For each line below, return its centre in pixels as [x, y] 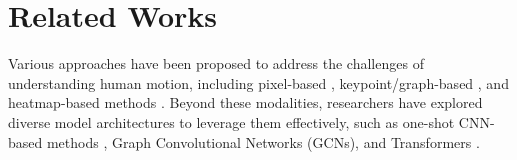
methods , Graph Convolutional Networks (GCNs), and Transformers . [263, 141]
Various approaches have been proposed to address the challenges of [216, 63]
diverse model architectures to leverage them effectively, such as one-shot [231, 121]
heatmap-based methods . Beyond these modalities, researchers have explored [245, 102]
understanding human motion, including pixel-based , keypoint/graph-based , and [258, 82]
